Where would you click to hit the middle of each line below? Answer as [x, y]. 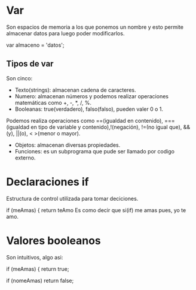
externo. [25, 158]
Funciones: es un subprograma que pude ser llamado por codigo [95, 151]
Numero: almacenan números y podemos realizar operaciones [92, 96]
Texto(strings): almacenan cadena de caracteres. [75, 90]
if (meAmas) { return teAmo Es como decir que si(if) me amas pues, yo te [96, 210]
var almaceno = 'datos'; [35, 45]
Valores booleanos [54, 241]
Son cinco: [19, 78]
